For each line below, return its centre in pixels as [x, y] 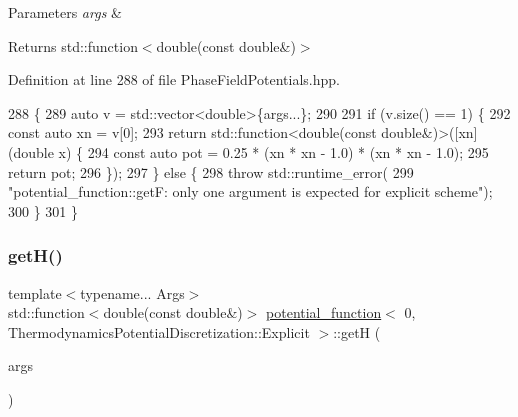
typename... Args [132, 292]
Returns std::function [73, 45]
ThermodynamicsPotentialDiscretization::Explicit [159, 331]
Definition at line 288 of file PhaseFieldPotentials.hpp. [174, 79]
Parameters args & [65, 12]
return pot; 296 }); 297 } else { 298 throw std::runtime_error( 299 [211, 171]
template [35, 292]
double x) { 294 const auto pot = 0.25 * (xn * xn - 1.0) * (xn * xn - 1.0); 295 [251, 151]
